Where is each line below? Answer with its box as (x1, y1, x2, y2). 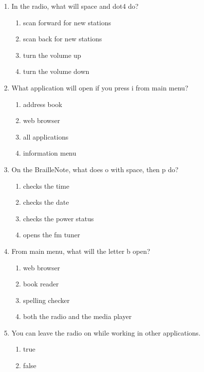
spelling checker (23, 295, 70, 305)
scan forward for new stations (23, 17, 111, 27)
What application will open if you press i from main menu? (11, 82, 188, 92)
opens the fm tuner (23, 230, 80, 240)
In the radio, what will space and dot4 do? (11, 1, 139, 11)
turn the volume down (23, 66, 90, 76)
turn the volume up (23, 50, 81, 60)
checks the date (23, 197, 69, 207)
